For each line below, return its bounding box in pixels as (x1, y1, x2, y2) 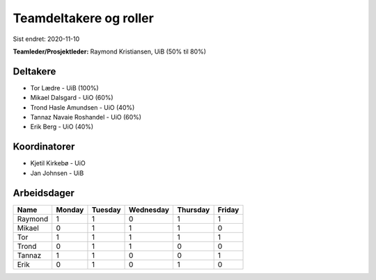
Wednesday (129, 205, 170, 215)
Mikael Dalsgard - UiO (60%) (30, 94, 114, 102)
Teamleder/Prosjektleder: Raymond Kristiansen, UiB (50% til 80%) (13, 47, 207, 56)
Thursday (177, 205, 210, 215)
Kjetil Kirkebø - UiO (30, 159, 86, 167)
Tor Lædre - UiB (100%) (30, 83, 99, 92)
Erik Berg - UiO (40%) (30, 122, 94, 131)
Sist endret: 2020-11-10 (13, 35, 80, 43)
